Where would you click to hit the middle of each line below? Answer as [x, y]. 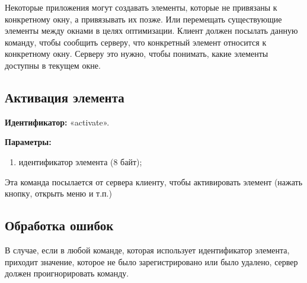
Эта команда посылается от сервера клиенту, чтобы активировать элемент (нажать [154, 181]
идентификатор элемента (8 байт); [80, 161]
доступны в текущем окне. [53, 65]
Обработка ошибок [59, 225]
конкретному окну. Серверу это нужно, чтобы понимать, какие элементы [137, 54]
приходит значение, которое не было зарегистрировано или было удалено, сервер [151, 261]
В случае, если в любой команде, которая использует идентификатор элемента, [147, 250]
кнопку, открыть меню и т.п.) [58, 193]
